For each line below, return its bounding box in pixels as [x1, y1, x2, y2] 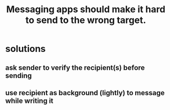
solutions [5, 43, 46, 54]
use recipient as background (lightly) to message [5, 88, 165, 97]
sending [5, 71, 32, 80]
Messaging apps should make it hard [6, 4, 166, 15]
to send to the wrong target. [25, 14, 147, 26]
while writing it [5, 96, 54, 105]
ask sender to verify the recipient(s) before [5, 63, 145, 72]
